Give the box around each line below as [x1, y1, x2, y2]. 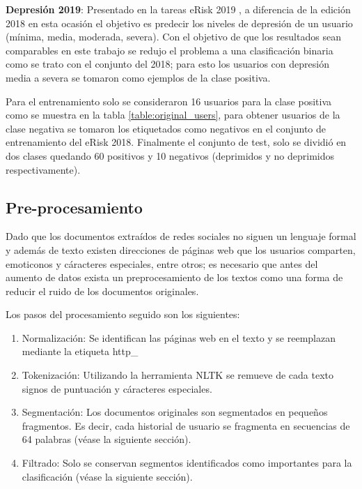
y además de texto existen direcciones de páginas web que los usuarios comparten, [6, 242, 356, 257]
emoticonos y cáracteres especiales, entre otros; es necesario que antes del [6, 256, 318, 271]
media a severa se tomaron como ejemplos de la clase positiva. [6, 70, 271, 84]
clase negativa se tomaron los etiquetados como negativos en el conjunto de [6, 121, 326, 135]
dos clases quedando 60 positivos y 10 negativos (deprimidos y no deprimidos [6, 148, 335, 163]
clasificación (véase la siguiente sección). [22, 469, 193, 483]
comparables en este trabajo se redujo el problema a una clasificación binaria [6, 43, 333, 57]
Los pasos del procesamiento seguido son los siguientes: [6, 307, 240, 322]
